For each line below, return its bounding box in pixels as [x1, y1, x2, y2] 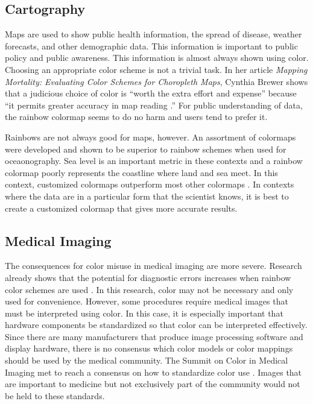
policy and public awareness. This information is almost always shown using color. [5, 51, 309, 64]
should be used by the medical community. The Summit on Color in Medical [5, 354, 288, 367]
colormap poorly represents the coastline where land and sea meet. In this [5, 166, 278, 178]
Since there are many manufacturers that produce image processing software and [5, 330, 303, 342]
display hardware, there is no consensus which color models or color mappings [5, 342, 293, 355]
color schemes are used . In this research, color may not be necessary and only [5, 283, 294, 295]
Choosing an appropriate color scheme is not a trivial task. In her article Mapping [5, 63, 308, 75]
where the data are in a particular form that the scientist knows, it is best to [5, 189, 289, 202]
